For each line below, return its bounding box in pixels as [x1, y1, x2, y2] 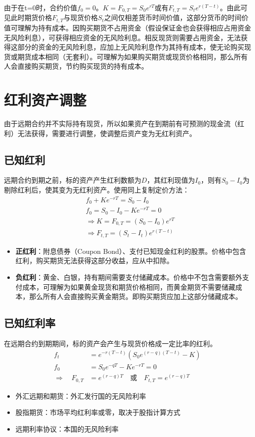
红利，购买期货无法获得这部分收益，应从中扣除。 [15, 255, 174, 266]
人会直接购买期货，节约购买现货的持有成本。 [4, 61, 148, 71]
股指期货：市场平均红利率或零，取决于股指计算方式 [15, 407, 180, 417]
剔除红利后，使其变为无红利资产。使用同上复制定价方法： [4, 184, 189, 194]
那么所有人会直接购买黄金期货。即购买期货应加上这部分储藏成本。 [29, 291, 242, 301]
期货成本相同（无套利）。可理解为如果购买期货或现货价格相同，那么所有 [17, 51, 248, 61]
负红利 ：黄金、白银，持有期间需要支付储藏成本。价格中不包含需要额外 [15, 272, 242, 282]
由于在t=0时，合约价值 [4, 2, 77, 12]
